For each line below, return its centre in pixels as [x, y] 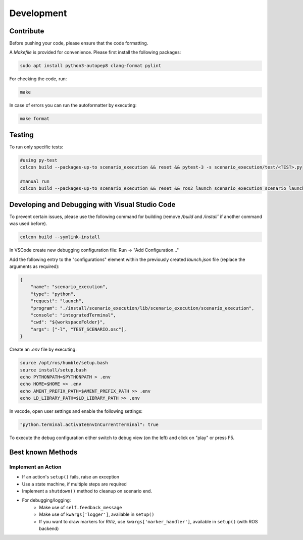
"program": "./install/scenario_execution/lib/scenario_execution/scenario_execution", [142, 308]
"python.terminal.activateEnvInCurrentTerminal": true [89, 425]
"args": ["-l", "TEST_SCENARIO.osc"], [79, 329]
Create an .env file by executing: [43, 349]
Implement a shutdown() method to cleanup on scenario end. [87, 491]
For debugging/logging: [46, 500]
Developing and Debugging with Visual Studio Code [92, 204]
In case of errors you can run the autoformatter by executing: [73, 105]
